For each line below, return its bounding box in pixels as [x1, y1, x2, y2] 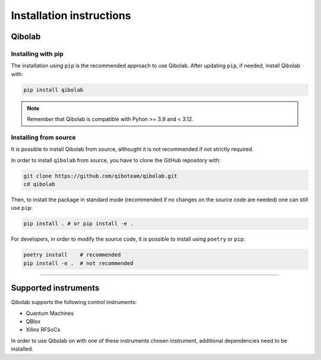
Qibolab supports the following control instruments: [11, 299, 137, 306]
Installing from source [11, 133, 76, 141]
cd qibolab [23, 181, 55, 187]
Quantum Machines [26, 310, 74, 317]
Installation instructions [11, 9, 131, 22]
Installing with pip [11, 49, 64, 58]
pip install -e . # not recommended [23, 260, 134, 267]
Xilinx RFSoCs [26, 326, 61, 333]
